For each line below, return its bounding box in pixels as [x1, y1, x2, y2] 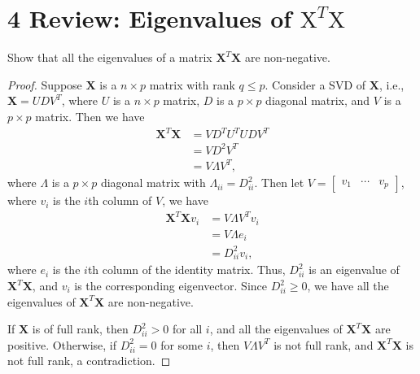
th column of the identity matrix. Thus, [87, 261, 286, 278]
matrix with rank [149, 76, 235, 93]
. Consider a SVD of [265, 76, 366, 93]
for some [160, 336, 203, 353]
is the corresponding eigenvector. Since [74, 277, 267, 294]
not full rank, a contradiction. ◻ [7, 352, 171, 369]
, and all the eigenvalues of [209, 320, 343, 337]
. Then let [254, 174, 304, 191]
